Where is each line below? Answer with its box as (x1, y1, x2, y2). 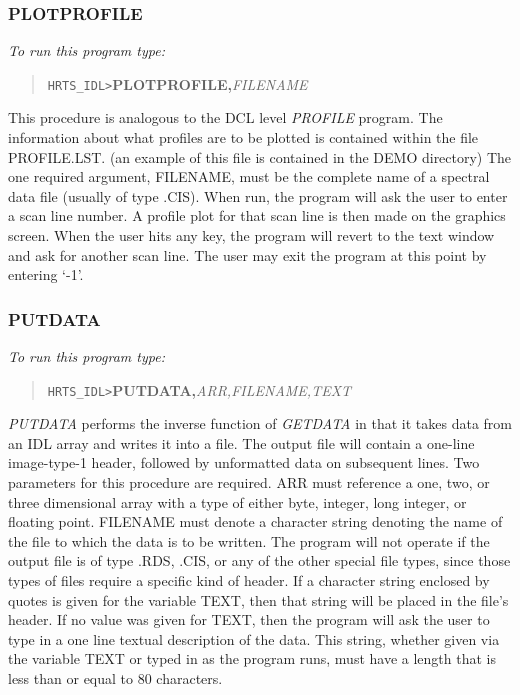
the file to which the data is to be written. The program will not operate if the (8, 530, 490, 551)
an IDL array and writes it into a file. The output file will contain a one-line (8, 432, 475, 453)
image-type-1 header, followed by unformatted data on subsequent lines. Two (8, 452, 480, 473)
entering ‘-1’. (8, 264, 84, 285)
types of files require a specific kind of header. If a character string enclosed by (8, 570, 490, 591)
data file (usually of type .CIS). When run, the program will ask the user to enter (8, 185, 508, 206)
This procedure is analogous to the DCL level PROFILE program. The (8, 107, 443, 128)
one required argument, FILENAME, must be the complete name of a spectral (8, 166, 490, 187)
